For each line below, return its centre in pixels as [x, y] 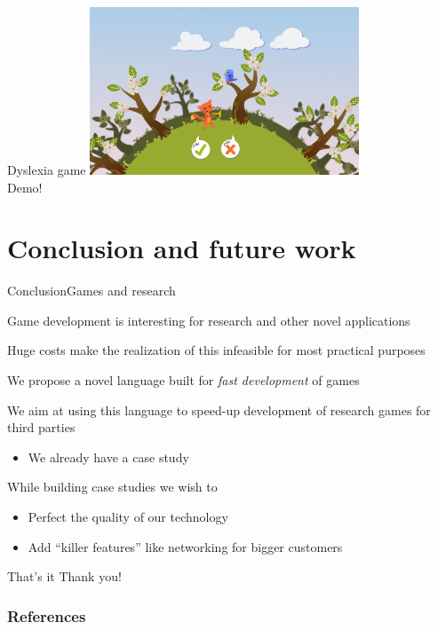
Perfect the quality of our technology [128, 517]
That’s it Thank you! [64, 576]
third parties [41, 427]
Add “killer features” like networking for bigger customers [185, 546]
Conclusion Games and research [92, 291]
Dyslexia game [47, 169]
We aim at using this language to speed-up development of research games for [219, 409]
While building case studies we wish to [112, 487]
